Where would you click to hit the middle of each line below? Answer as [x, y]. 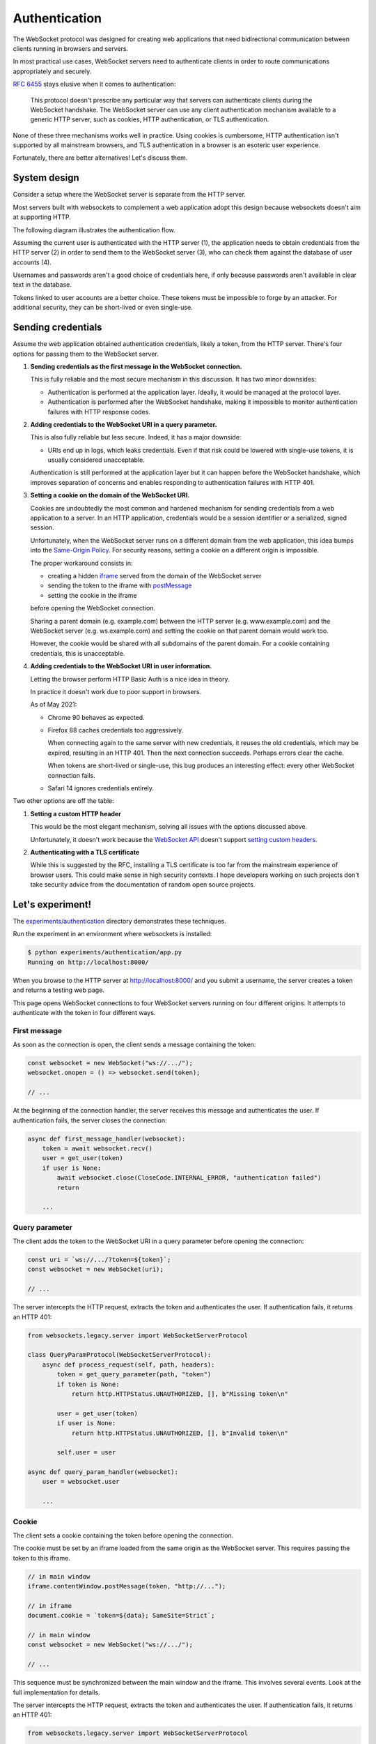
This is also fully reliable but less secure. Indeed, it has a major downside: [136, 437]
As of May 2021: [54, 705]
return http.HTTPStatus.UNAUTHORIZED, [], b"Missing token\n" [180, 1394]
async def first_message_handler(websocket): [107, 1138]
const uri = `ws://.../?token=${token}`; [99, 1260]
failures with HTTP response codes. [99, 412]
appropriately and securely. [52, 71]
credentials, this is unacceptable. [78, 653]
